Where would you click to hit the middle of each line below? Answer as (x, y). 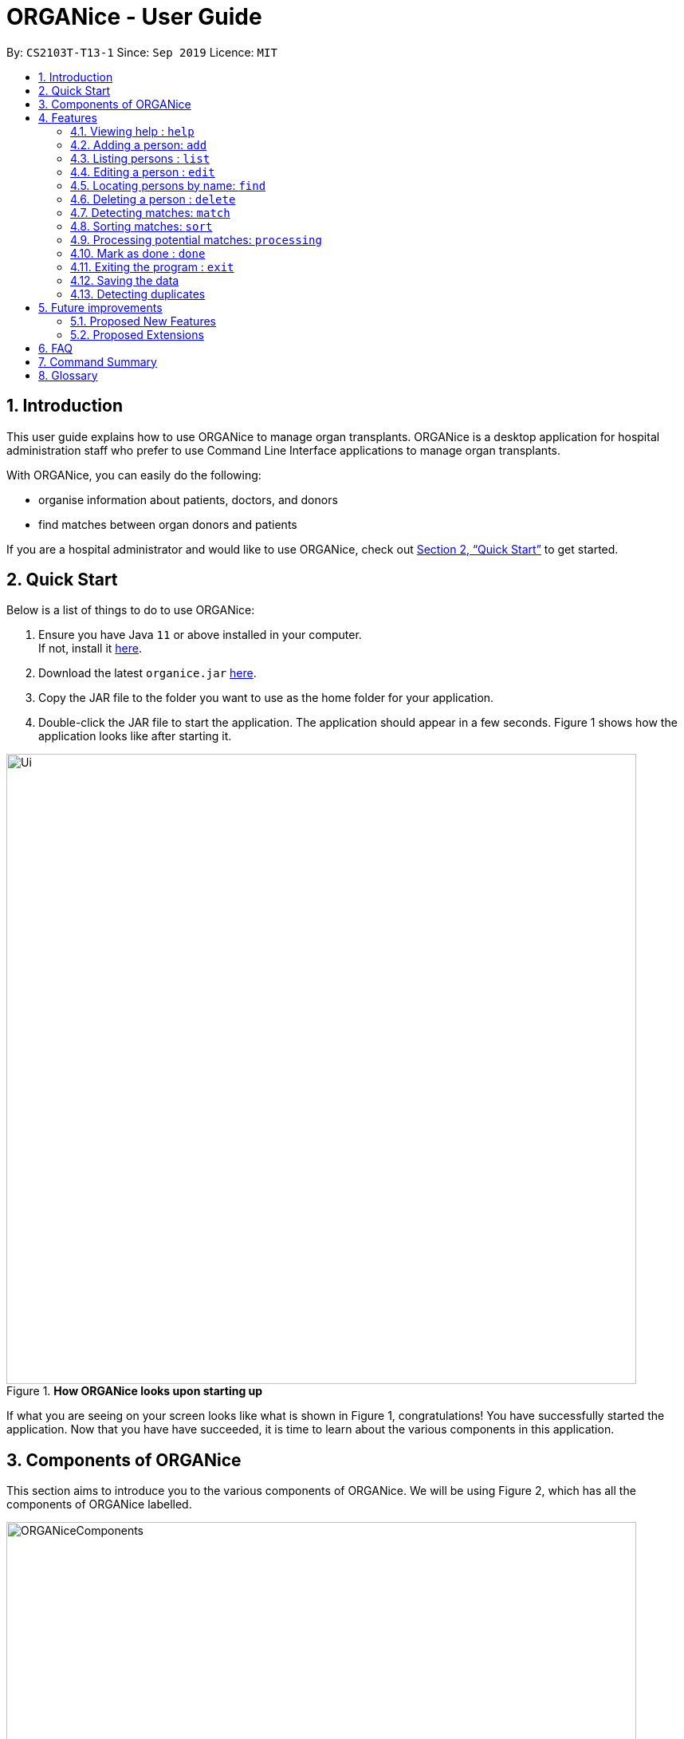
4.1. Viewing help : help (132, 131)
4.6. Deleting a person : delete (153, 199)
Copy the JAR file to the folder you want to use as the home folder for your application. (266, 698)
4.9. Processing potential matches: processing (196, 239)
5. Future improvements (100, 307)
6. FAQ (56, 348)
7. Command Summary (98, 361)
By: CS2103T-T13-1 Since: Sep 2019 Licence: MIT (142, 52)
